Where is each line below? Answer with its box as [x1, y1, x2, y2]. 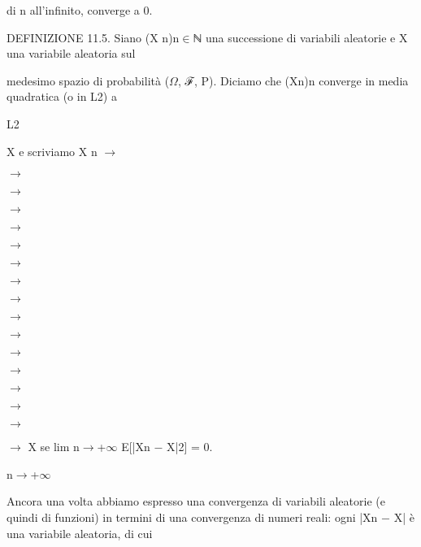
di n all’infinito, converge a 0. [7, 2, 153, 18]
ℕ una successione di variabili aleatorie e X [193, 28, 408, 46]
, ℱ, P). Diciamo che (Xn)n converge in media [177, 72, 409, 89]
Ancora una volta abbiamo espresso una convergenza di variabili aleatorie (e [7, 493, 385, 510]
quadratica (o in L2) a [7, 88, 117, 105]
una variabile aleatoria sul [7, 45, 136, 62]
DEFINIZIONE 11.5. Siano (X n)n [7, 28, 180, 46]
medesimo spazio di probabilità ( [7, 72, 170, 89]
